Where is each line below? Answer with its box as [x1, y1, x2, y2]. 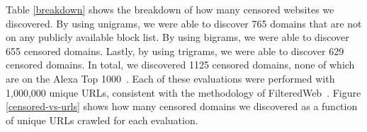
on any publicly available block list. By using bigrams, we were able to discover [6, 30, 349, 44]
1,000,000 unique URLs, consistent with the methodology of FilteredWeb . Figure [6, 85, 361, 100]
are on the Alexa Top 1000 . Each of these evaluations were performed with [6, 71, 335, 85]
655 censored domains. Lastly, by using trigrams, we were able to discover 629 [6, 43, 344, 58]
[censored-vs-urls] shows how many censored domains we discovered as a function [6, 99, 358, 114]
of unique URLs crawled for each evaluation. [6, 112, 198, 127]
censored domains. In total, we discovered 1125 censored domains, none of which [6, 57, 355, 72]
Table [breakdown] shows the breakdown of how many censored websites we [6, 2, 334, 16]
